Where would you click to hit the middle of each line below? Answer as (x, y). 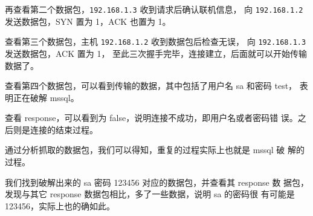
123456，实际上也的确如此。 (60, 205)
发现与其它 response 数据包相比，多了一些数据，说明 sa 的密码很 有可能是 (150, 194)
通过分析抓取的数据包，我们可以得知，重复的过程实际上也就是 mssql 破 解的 (155, 150)
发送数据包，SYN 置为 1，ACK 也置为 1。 (88, 21)
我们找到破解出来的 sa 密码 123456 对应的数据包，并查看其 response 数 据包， (157, 182)
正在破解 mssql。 (46, 97)
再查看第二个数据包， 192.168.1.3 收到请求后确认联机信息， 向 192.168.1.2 (154, 9)
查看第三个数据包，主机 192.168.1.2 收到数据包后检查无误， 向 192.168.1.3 (156, 41)
